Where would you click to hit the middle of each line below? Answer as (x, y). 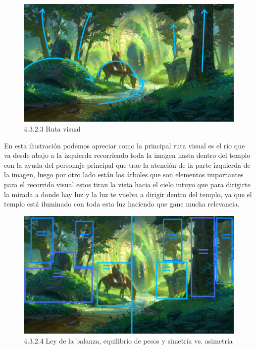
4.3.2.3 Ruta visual (52, 128)
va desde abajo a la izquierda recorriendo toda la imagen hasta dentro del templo (127, 155)
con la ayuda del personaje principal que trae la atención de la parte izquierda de (127, 165)
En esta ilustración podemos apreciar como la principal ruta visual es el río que (125, 145)
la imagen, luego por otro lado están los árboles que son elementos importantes (124, 174)
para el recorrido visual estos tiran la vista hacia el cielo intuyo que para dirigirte (127, 184)
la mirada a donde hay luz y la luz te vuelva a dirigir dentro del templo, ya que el (128, 194)
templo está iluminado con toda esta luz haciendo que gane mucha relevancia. (122, 204)
